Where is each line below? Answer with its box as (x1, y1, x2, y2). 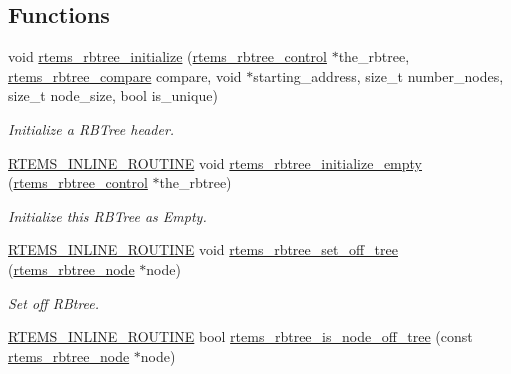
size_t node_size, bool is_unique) (8, 85, 218, 106)
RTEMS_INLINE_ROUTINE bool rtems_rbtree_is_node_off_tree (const (8, 326, 473, 347)
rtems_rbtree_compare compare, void (8, 65, 242, 86)
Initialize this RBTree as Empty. (8, 205, 207, 226)
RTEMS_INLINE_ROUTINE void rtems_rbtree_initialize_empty (8, 152, 423, 173)
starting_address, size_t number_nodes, (253, 65, 504, 86)
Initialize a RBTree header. (8, 118, 175, 139)
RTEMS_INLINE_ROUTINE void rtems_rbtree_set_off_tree (8, 239, 398, 260)
